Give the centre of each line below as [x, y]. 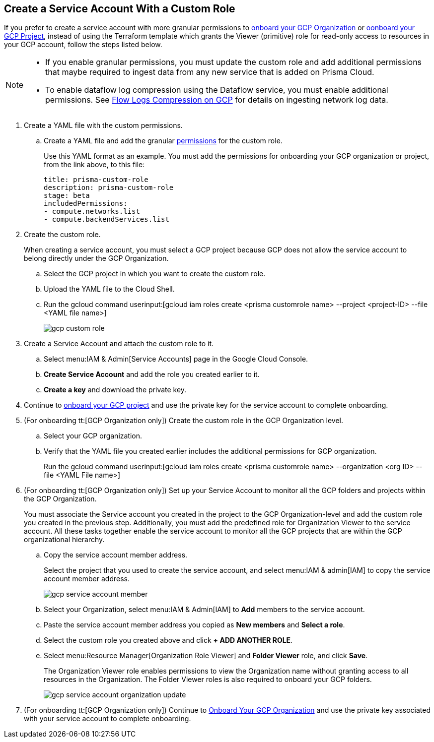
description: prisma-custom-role [109, 188]
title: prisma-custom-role [96, 180]
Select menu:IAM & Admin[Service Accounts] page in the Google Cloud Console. [176, 359]
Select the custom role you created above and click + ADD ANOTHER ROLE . [168, 640]
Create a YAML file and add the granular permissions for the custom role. [163, 141]
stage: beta [67, 196]
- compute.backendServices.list [107, 219]
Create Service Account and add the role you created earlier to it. [152, 374]
